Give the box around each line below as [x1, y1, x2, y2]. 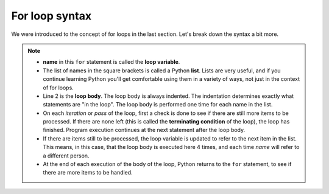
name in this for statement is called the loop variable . [43, 58, 180, 66]
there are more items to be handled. [43, 169, 133, 176]
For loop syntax [11, 9, 91, 23]
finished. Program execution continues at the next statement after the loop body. [43, 126, 246, 134]
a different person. [43, 152, 90, 159]
